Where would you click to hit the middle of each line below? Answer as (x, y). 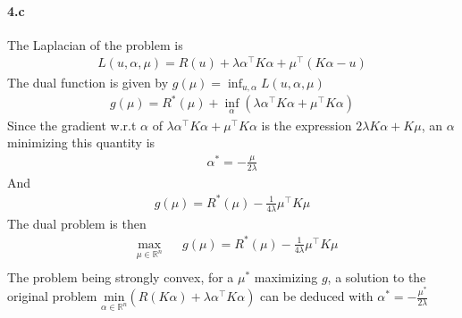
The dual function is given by (88, 82)
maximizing (286, 276)
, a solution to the (377, 276)
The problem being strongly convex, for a (121, 276)
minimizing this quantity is (81, 142)
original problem (52, 296)
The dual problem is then (77, 223)
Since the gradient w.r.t (72, 125)
